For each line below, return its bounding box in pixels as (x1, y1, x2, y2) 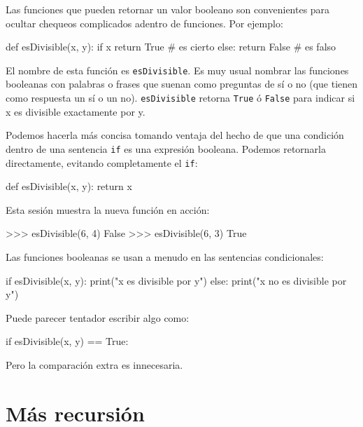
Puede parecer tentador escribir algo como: (6, 310, 190, 325)
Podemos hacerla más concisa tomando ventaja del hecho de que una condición (6, 128, 344, 142)
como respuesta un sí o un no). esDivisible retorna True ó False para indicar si (6, 90, 355, 105)
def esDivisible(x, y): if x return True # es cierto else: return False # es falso (6, 39, 336, 54)
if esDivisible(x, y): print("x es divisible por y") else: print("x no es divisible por (6, 273, 347, 287)
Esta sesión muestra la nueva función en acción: (6, 202, 210, 217)
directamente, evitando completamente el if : (6, 155, 198, 170)
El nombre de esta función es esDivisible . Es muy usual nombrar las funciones (6, 62, 349, 77)
